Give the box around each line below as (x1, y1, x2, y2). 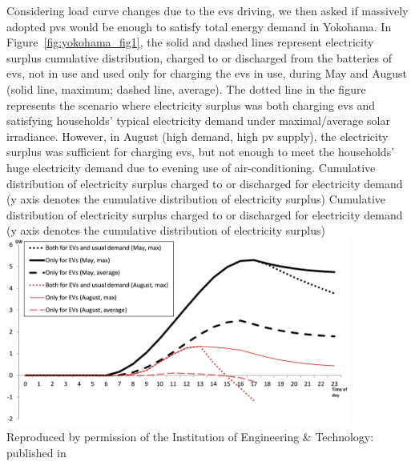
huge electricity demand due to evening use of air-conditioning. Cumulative (6, 159, 376, 175)
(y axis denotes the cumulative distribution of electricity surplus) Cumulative (6, 191, 386, 207)
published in (6, 444, 66, 460)
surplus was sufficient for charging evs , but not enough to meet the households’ (6, 143, 395, 160)
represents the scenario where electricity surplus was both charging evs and (6, 96, 376, 113)
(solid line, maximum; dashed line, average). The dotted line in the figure (6, 80, 366, 97)
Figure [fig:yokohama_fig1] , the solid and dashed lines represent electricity (6, 34, 374, 50)
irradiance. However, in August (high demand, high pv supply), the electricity (6, 127, 389, 144)
